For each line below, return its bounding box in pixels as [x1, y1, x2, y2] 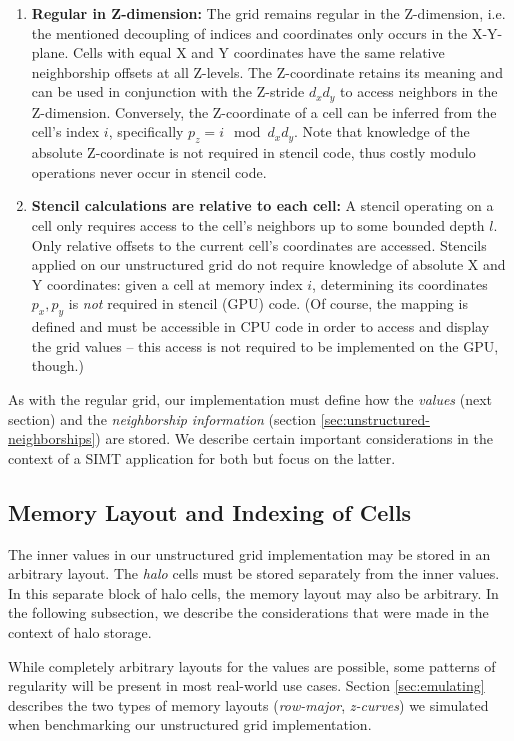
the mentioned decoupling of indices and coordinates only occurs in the [31, 22, 468, 43]
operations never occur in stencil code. [31, 161, 267, 182]
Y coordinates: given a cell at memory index [31, 273, 303, 294]
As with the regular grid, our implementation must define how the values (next [8, 388, 493, 409]
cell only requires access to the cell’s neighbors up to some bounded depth [31, 215, 485, 235]
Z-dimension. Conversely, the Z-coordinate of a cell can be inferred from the [31, 101, 497, 122]
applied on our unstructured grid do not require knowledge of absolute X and [31, 254, 506, 275]
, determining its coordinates [312, 273, 488, 294]
